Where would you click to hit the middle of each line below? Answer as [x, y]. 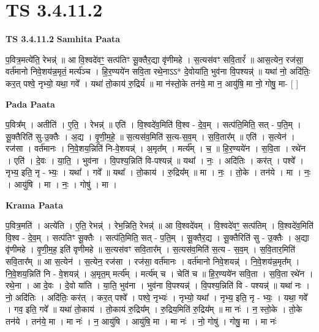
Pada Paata [30, 104]
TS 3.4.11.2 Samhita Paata [63, 39]
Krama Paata [34, 205]
